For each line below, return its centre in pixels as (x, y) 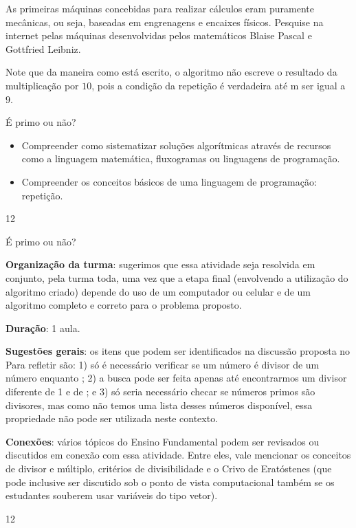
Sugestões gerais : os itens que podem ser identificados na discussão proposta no (178, 351)
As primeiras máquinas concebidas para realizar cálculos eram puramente (160, 8)
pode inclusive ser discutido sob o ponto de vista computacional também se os (170, 482)
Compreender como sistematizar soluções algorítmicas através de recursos (176, 145)
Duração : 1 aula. (43, 328)
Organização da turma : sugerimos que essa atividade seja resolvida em (160, 264)
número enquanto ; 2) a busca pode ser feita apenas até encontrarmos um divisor (176, 378)
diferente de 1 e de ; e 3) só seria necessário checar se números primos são (160, 392)
